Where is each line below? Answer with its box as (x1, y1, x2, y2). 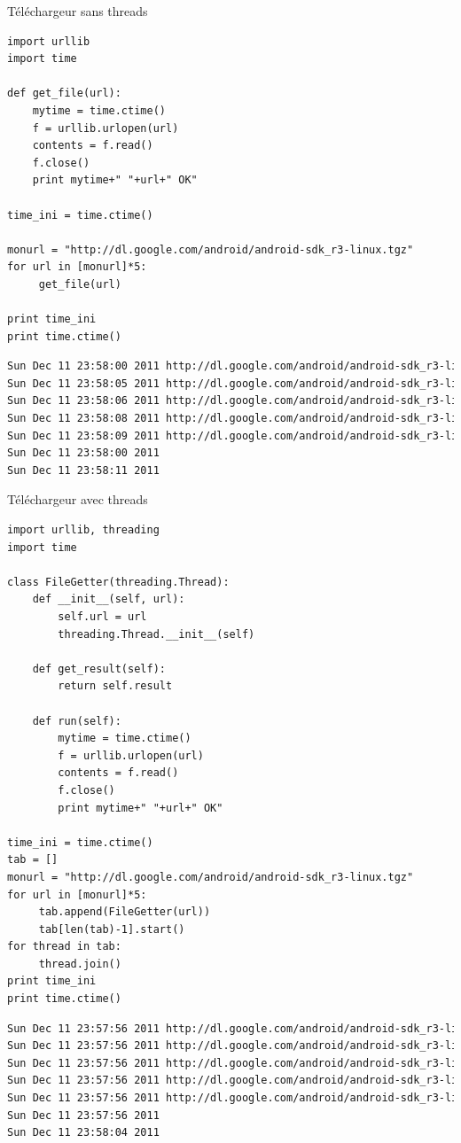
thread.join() (38, 957, 121, 970)
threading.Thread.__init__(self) (58, 627, 255, 641)
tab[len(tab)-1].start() (38, 922, 185, 936)
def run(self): (32, 714, 121, 727)
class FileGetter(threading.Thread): (7, 575, 230, 588)
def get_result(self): (32, 662, 166, 675)
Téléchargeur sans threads (7, 2, 148, 19)
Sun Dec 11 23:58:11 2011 (7, 463, 160, 477)
